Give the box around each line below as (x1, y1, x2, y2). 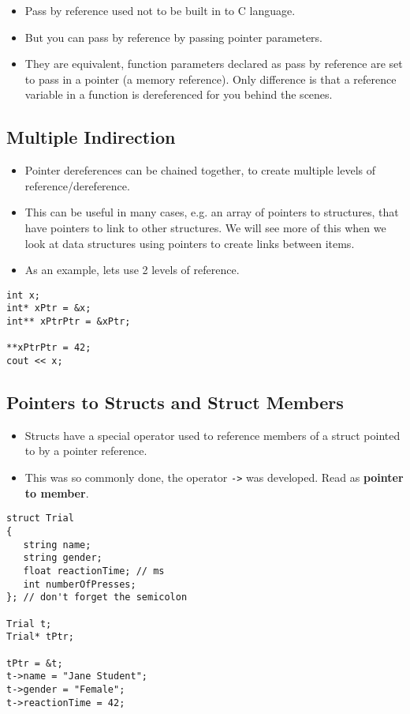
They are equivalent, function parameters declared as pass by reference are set (24, 55, 403, 72)
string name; (23, 539, 91, 551)
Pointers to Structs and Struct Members (6, 390, 344, 415)
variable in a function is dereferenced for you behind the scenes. (24, 86, 333, 103)
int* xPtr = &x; (6, 303, 91, 314)
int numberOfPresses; (23, 578, 136, 590)
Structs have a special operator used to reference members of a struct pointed (24, 427, 401, 443)
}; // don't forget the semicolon (6, 592, 188, 603)
